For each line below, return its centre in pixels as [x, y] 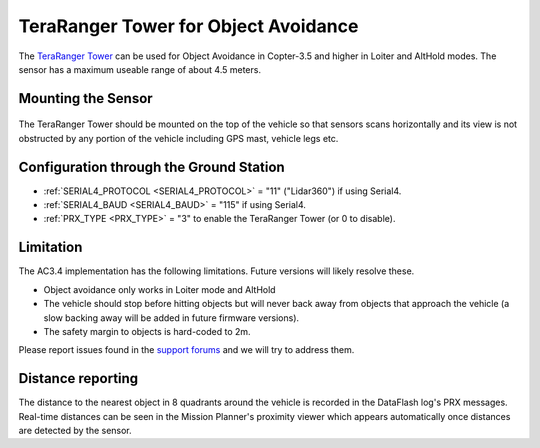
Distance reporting [78, 378]
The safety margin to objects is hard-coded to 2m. [147, 331]
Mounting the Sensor [86, 98]
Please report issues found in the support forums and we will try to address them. [186, 350]
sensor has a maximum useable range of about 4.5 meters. [140, 69]
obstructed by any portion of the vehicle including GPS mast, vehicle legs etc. [178, 138]
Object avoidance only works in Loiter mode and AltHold [159, 289]
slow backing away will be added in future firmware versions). [171, 317]
